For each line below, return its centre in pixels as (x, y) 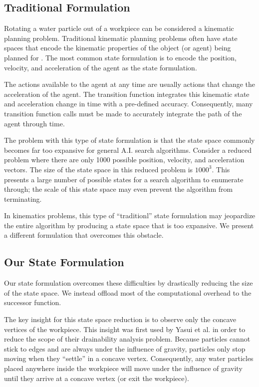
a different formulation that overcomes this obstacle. (84, 235)
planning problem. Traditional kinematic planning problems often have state (121, 38)
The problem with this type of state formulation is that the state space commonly (129, 140)
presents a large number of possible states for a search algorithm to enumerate (124, 179)
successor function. (33, 302)
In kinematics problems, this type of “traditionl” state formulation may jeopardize (130, 215)
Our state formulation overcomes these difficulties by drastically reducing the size (129, 283)
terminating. (23, 198)
